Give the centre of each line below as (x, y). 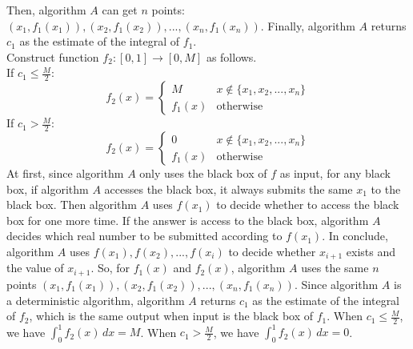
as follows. (231, 56)
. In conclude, (355, 236)
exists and (371, 251)
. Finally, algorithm (308, 25)
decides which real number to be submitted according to (144, 236)
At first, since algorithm (65, 173)
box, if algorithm (48, 189)
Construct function (53, 56)
